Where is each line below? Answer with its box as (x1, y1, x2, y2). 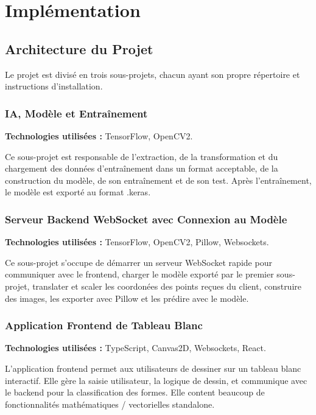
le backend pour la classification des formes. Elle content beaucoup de (5, 386, 265, 399)
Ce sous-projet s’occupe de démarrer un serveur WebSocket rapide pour (5, 256, 272, 268)
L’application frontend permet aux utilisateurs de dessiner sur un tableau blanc (5, 361, 301, 374)
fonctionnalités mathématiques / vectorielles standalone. (5, 397, 215, 410)
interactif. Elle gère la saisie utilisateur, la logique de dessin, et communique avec (5, 374, 307, 386)
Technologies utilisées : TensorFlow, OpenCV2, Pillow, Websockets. (5, 235, 269, 248)
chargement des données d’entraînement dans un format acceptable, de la (5, 162, 278, 175)
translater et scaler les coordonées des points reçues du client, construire (32, 279, 302, 292)
